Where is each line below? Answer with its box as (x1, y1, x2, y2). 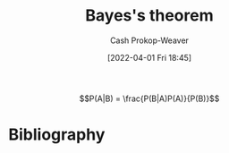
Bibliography (8, 124, 106, 145)
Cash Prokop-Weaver (109, 35, 190, 46)
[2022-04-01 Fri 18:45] (106, 52, 192, 63)
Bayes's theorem (85, 5, 214, 26)
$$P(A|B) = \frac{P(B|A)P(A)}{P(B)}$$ (79, 93, 220, 104)
